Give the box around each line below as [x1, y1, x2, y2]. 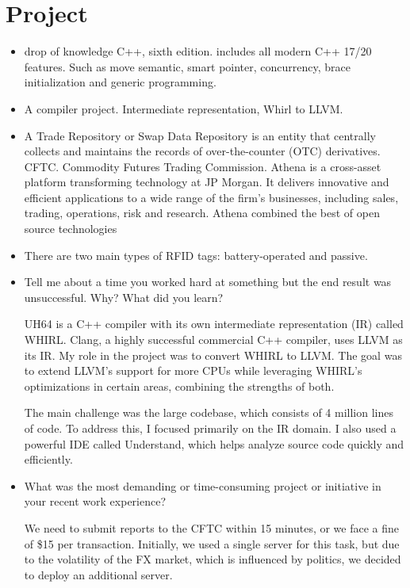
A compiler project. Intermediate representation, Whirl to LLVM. [24, 100, 343, 116]
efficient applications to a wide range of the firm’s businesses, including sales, [24, 189, 399, 205]
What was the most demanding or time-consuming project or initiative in [24, 477, 381, 494]
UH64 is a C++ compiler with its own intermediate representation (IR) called [24, 315, 404, 332]
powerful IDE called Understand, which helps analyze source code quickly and [24, 435, 404, 452]
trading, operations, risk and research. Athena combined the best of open [24, 204, 380, 221]
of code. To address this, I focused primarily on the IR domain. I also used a [24, 420, 397, 436]
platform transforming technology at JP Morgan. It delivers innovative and [24, 174, 389, 190]
